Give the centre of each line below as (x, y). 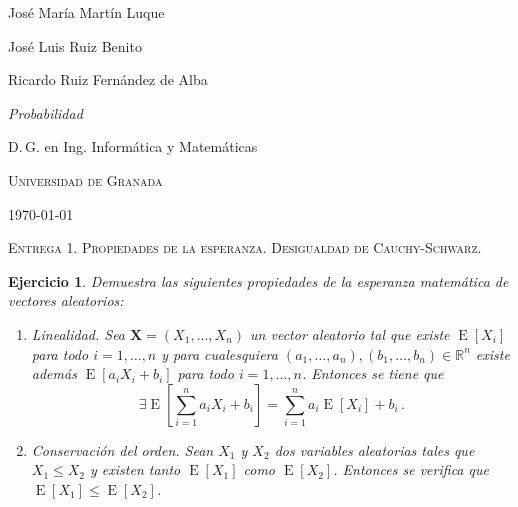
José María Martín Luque (86, 12)
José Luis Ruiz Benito (75, 45)
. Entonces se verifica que (411, 469)
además (54, 373)
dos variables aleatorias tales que (374, 449)
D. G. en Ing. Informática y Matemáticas (133, 146)
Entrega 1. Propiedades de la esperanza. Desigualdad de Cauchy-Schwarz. (245, 247)
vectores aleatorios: (66, 300)
